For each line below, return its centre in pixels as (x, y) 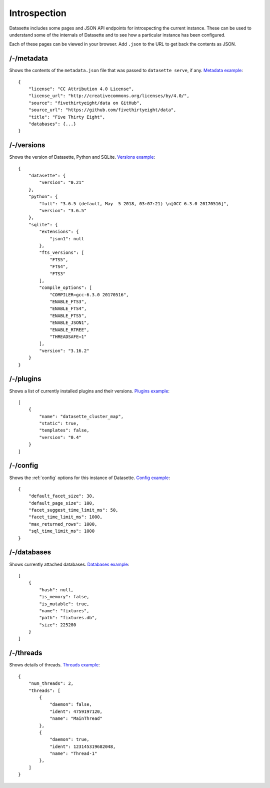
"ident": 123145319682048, (83, 746)
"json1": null (67, 239)
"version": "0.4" (60, 437)
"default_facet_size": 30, (61, 496)
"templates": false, (64, 430)
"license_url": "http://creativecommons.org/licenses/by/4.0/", (109, 96)
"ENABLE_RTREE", (69, 330)
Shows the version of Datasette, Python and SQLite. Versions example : (82, 157)
